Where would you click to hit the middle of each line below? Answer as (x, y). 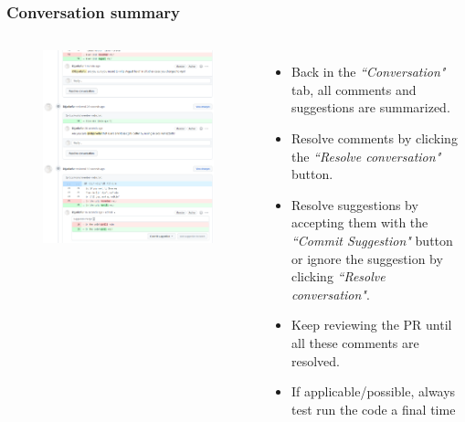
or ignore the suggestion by (367, 258)
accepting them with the (359, 222)
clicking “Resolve (338, 276)
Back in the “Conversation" (368, 72)
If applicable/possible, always (373, 391)
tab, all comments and (354, 89)
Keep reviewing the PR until (371, 325)
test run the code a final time (373, 409)
